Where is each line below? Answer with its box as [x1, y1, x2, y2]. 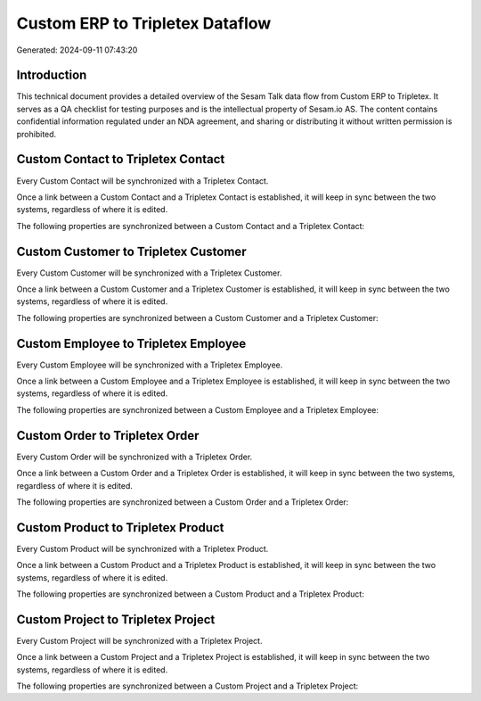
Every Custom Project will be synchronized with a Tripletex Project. [16, 635, 263, 646]
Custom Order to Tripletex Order [16, 428, 200, 443]
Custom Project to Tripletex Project [16, 612, 216, 627]
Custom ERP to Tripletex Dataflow [16, 13, 272, 33]
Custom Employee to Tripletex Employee [16, 335, 247, 351]
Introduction [16, 68, 87, 83]
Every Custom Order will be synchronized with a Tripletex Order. [16, 451, 253, 462]
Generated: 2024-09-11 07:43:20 [16, 45, 138, 55]
